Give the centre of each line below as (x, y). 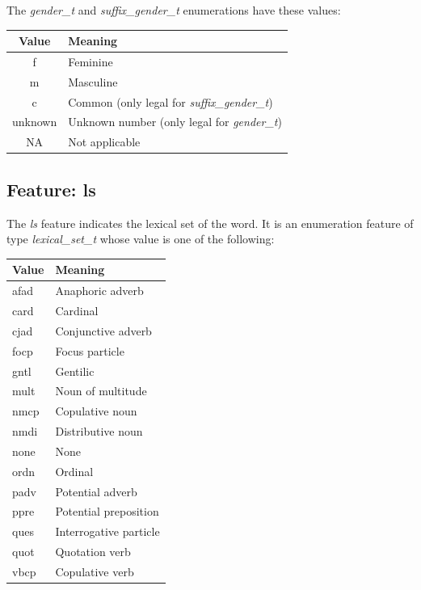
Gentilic (75, 371)
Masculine (93, 81)
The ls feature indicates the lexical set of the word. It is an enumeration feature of (210, 223)
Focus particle (90, 350)
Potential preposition (107, 511)
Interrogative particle (107, 531)
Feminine (91, 61)
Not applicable (104, 142)
